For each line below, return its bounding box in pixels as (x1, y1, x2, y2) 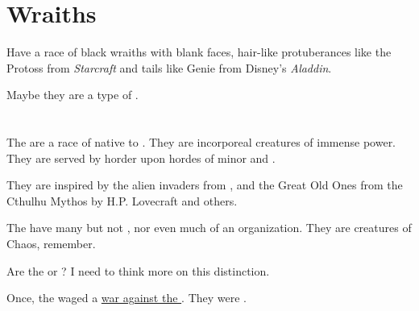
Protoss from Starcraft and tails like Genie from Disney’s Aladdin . (6, 59, 332, 76)
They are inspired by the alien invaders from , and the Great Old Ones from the (6, 176, 403, 193)
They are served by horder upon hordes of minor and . (6, 149, 276, 166)
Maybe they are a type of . (6, 86, 139, 103)
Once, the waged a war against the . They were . (6, 289, 247, 306)
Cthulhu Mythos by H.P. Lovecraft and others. (6, 192, 238, 209)
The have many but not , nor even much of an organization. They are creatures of (6, 219, 412, 236)
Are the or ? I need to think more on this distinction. (6, 262, 270, 279)
